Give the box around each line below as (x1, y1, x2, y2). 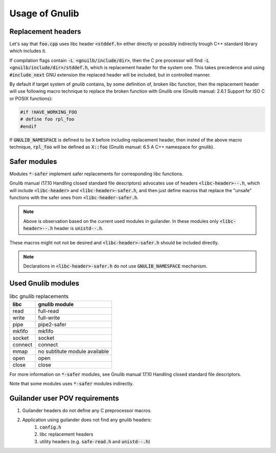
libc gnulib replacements (9, 293, 69, 300)
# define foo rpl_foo (20, 116, 75, 122)
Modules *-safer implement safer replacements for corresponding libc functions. (9, 171, 183, 177)
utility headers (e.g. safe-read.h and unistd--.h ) (39, 438, 150, 444)
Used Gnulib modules (9, 279, 79, 288)
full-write (38, 314, 60, 321)
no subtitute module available (38, 347, 109, 355)
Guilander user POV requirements (9, 394, 120, 402)
